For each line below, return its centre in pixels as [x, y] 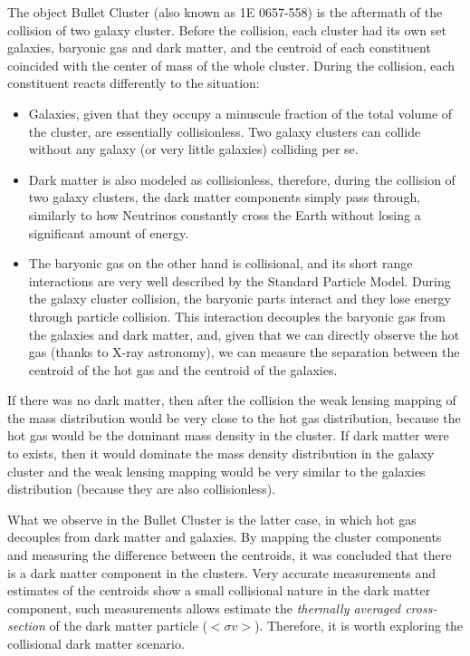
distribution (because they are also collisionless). [142, 489]
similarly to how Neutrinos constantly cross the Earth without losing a [225, 214]
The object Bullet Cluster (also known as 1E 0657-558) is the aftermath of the [225, 12]
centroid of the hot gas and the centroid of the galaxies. [183, 369]
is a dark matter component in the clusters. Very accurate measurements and [222, 572]
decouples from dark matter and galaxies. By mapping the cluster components [225, 537]
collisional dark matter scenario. [96, 643]
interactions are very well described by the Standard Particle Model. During [240, 280]
